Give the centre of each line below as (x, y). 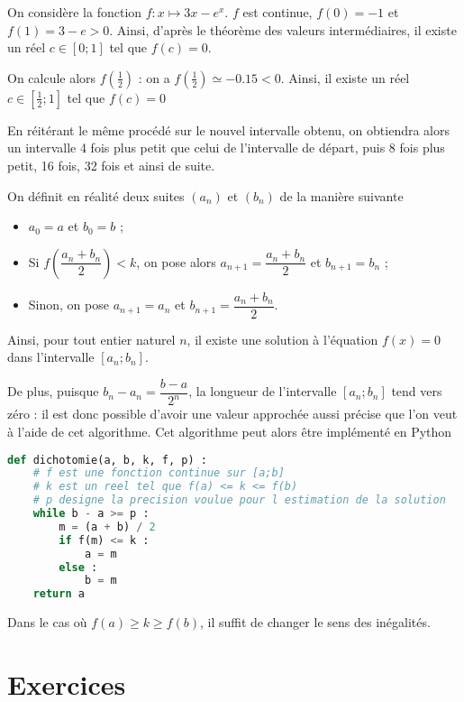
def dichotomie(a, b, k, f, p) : (107, 460)
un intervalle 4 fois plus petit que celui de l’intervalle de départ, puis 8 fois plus (226, 148)
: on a (154, 77)
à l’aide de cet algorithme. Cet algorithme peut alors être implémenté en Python (230, 431)
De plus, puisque (53, 391)
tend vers (417, 391)
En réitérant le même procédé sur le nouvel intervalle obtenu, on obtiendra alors (229, 129)
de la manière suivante (341, 195)
